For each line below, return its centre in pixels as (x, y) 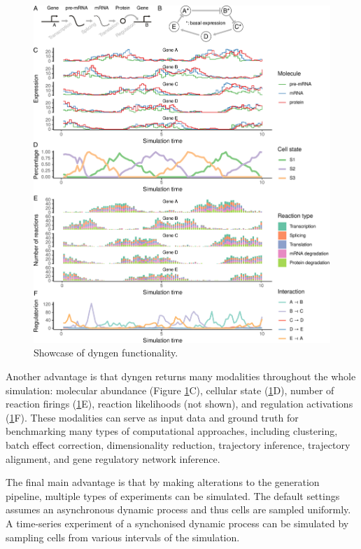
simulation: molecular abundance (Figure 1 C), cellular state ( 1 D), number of (170, 390)
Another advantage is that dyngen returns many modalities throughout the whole (181, 376)
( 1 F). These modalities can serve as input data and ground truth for (152, 417)
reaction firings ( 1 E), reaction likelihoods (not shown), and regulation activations (179, 404)
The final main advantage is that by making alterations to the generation (163, 482)
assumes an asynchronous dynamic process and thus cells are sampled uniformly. (178, 509)
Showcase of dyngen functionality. (106, 353)
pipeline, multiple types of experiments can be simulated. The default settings (173, 495)
